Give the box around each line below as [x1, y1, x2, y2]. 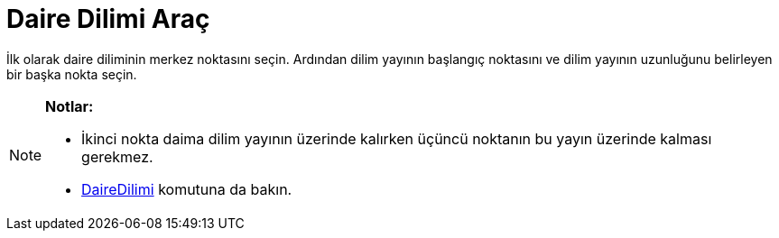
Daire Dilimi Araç [6, 4, 210, 34]
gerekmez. [81, 147, 153, 166]
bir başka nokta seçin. [6, 66, 137, 82]
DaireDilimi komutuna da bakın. [81, 179, 292, 198]
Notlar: [45, 96, 94, 115]
